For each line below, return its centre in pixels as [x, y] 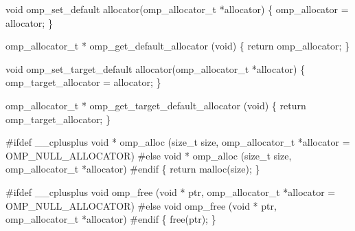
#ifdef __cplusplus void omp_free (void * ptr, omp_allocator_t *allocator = [171, 191]
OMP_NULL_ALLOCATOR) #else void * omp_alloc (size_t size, [149, 155]
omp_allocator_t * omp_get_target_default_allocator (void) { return [156, 105]
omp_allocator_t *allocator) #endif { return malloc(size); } [133, 169]
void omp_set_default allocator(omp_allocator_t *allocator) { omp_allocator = [177, 9]
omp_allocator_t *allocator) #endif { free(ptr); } [111, 219]
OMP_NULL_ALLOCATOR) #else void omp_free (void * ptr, [141, 205]
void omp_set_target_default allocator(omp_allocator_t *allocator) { [156, 68]
